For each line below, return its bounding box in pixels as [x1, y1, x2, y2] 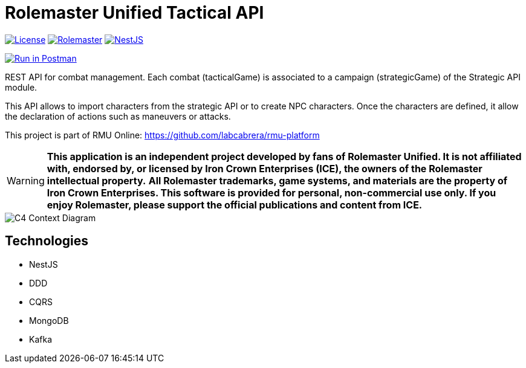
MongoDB [29, 315, 69, 326]
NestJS [29, 259, 58, 270]
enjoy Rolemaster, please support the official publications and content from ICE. [47, 198, 423, 211]
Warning [7, 174, 45, 187]
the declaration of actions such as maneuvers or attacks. [5, 111, 231, 121]
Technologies [5, 233, 89, 249]
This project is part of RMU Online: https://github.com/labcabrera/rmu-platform [5, 129, 320, 140]
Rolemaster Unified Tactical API [5, 2, 264, 23]
